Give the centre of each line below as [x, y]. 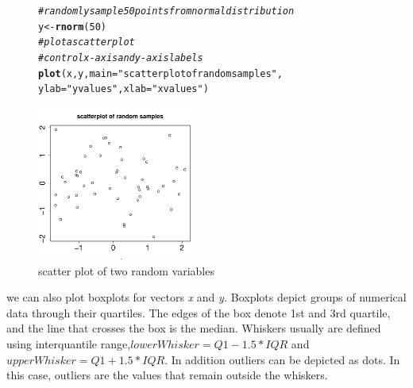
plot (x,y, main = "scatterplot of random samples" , [160, 73]
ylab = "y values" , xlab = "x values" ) [124, 89]
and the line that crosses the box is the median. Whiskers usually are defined [194, 328]
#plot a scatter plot [87, 42]
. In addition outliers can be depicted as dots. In [282, 359]
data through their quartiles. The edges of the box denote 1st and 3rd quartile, [199, 312]
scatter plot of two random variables [126, 270]
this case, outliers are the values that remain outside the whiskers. [167, 375]
